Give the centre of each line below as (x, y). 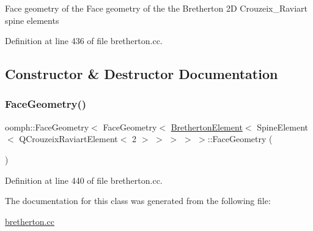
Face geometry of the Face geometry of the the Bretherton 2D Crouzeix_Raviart (156, 8)
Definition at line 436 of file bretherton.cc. (84, 41)
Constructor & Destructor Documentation (142, 74)
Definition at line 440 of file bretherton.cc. (84, 180)
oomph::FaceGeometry (47, 127)
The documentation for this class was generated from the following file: (138, 201)
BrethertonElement (207, 127)
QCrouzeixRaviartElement (68, 139)
